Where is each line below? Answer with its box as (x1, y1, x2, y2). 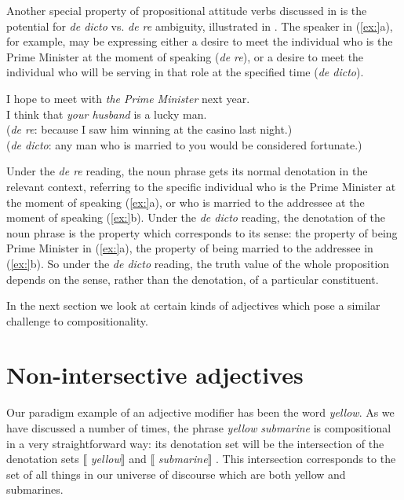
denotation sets (6, 450, 79, 467)
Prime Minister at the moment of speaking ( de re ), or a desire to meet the (6, 48, 364, 64)
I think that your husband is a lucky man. (6, 105, 207, 122)
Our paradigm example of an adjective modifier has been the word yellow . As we (6, 404, 395, 421)
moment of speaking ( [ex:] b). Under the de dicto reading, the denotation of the (6, 209, 385, 226)
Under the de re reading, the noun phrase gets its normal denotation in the (6, 163, 368, 179)
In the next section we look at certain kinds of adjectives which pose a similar (6, 297, 380, 314)
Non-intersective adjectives (6, 358, 304, 391)
